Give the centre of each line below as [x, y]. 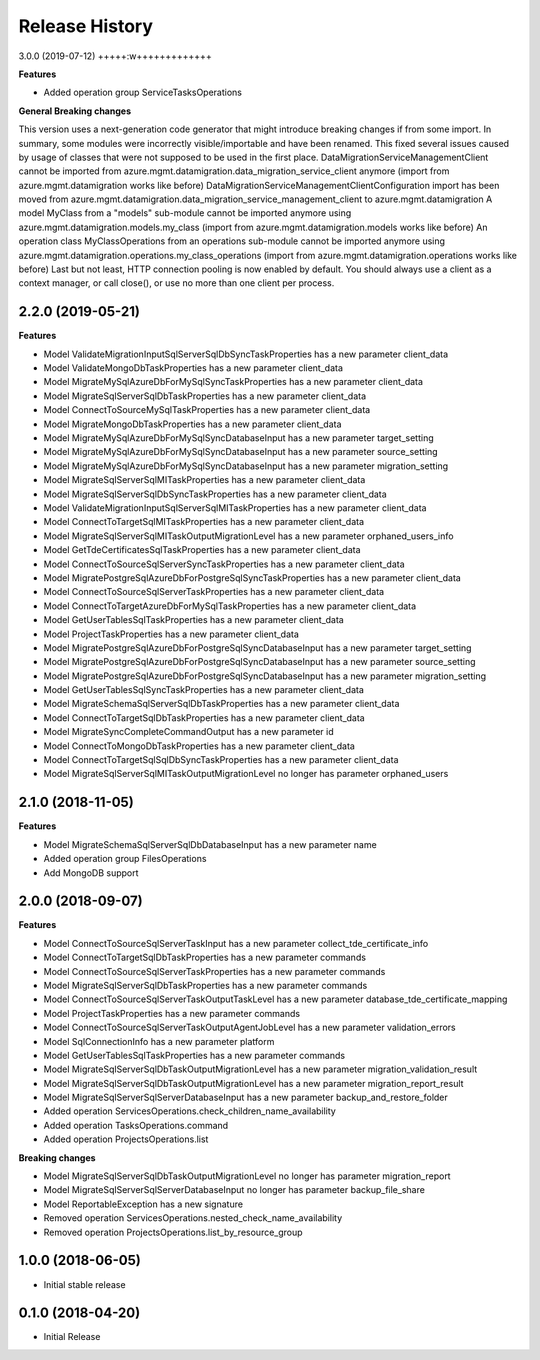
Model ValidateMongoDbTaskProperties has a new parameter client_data [193, 368]
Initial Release [72, 1337]
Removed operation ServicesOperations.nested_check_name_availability [193, 1218]
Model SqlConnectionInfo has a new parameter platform [159, 1041]
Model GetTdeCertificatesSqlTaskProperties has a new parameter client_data [202, 550]
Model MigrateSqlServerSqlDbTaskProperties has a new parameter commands [205, 985]
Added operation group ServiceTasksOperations [143, 92]
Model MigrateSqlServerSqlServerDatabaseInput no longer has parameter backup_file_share [234, 1190]
